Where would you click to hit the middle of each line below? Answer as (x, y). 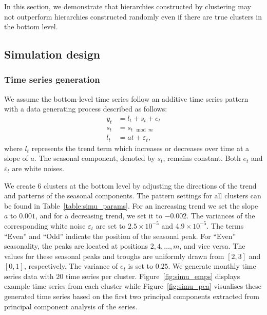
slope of (16, 158)
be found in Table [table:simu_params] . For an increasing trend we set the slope (131, 205)
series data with (29, 276)
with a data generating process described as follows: (86, 109)
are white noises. (38, 168)
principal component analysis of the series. (71, 306)
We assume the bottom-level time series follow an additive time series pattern (126, 98)
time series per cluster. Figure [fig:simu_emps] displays (153, 276)
